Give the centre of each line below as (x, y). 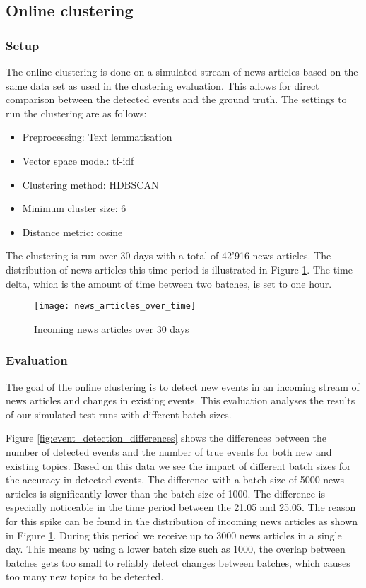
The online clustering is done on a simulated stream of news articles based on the (182, 71)
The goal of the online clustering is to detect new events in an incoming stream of (183, 386)
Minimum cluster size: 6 (74, 208)
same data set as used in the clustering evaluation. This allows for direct (163, 85)
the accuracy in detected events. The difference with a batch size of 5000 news (175, 480)
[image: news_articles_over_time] (115, 306)
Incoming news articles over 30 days (112, 328)
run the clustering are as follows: (76, 113)
